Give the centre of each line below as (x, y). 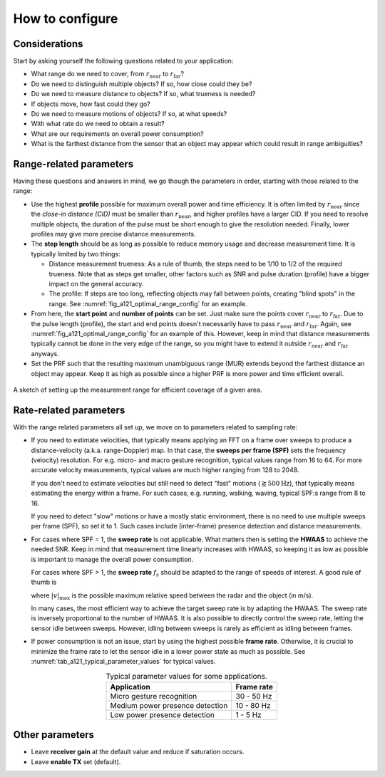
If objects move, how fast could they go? (91, 104)
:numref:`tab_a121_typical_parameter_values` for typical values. (123, 662)
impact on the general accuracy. (96, 284)
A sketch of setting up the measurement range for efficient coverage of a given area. (138, 390)
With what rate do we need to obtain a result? (98, 124)
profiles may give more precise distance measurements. (113, 234)
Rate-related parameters (69, 410)
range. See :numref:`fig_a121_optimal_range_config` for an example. (148, 303)
